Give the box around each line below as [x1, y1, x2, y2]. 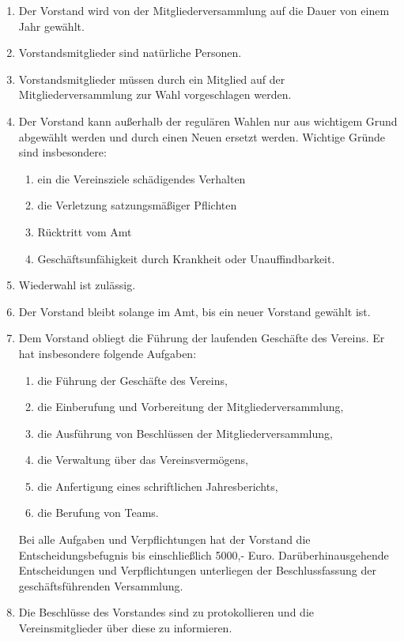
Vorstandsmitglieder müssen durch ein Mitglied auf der [18, 70, 285, 87]
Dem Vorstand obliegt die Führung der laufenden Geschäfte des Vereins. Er [18, 330, 385, 346]
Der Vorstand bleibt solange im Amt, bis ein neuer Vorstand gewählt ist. [18, 303, 371, 319]
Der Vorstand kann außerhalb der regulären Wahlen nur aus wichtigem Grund [18, 112, 398, 129]
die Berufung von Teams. [37, 504, 159, 521]
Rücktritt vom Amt [37, 223, 132, 239]
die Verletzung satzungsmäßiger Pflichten [37, 197, 237, 213]
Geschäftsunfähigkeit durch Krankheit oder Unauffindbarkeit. [37, 250, 335, 266]
